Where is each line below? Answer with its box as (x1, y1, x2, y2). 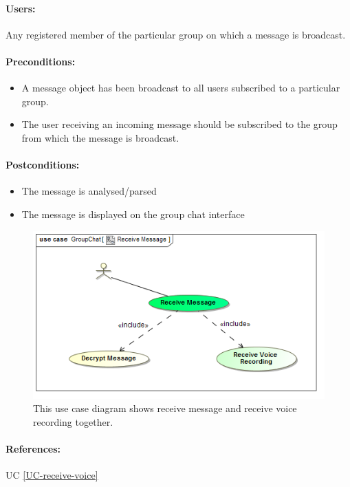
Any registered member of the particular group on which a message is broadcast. (6, 27, 346, 41)
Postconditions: (6, 158, 80, 172)
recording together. (33, 415, 113, 429)
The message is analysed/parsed (21, 184, 157, 198)
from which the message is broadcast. (21, 130, 179, 144)
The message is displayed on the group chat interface (21, 206, 245, 221)
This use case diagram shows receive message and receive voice (33, 401, 297, 415)
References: (6, 442, 61, 456)
